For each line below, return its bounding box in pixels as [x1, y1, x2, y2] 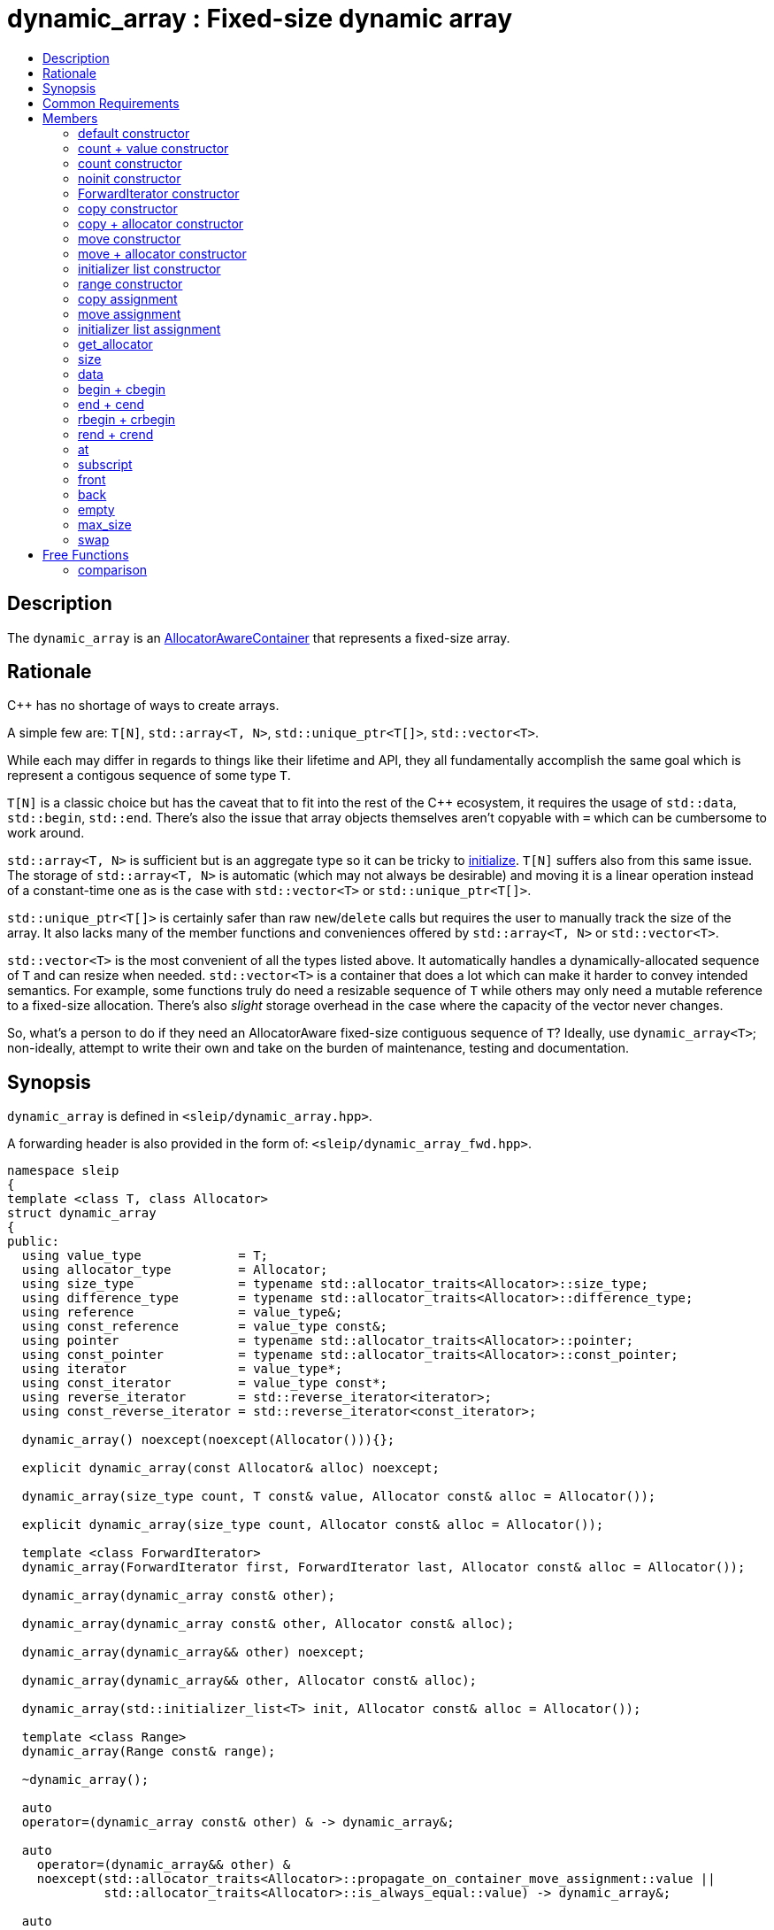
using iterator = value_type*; [21, 1362, 343, 1377]
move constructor [78, 230, 181, 246]
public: [7, 1234, 60, 1249]
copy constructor [78, 200, 178, 216]
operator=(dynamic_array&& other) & [36, 1857, 291, 1872]
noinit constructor [78, 170, 181, 186]
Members [42, 110, 98, 126]
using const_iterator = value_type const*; [21, 1376, 387, 1391]
